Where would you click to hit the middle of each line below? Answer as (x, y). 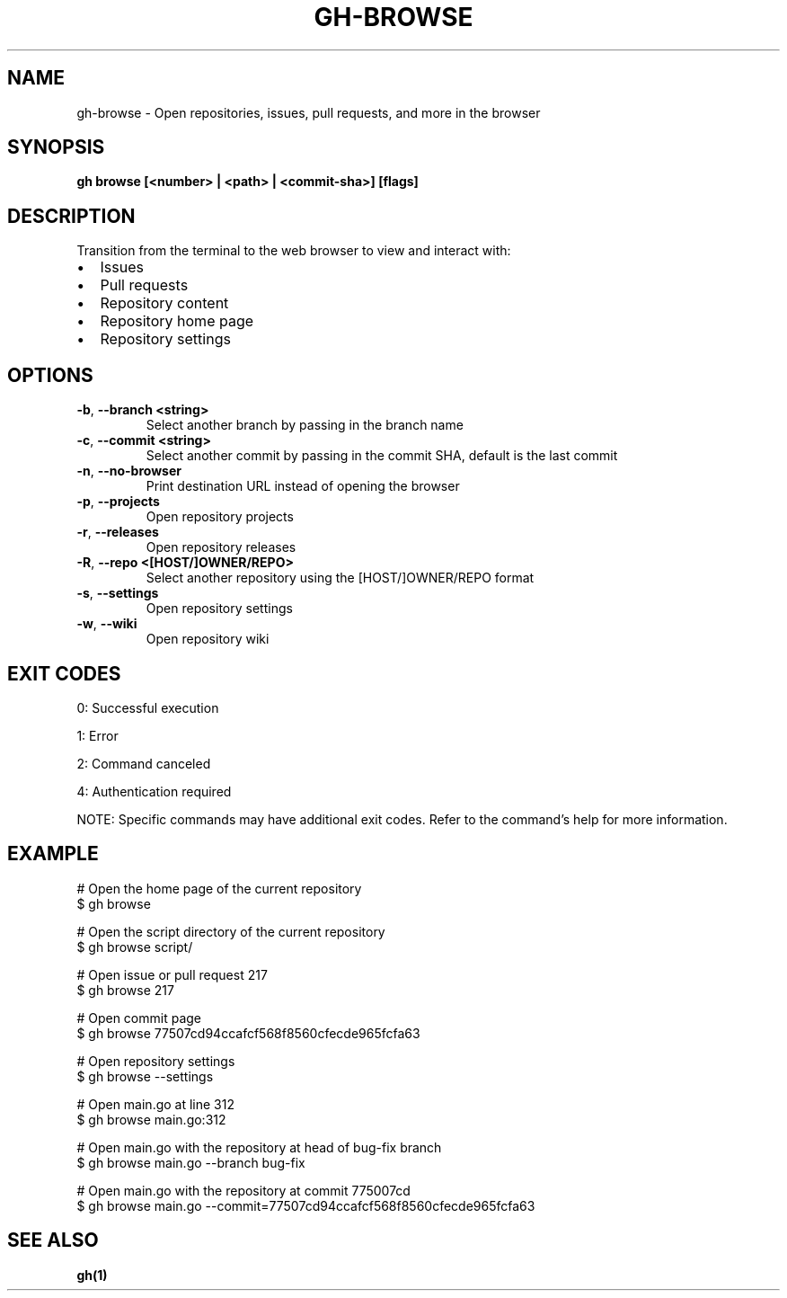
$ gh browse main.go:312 (151, 1119)
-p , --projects (118, 502)
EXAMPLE (53, 854)
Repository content (164, 303)
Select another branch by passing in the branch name (305, 425)
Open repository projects (220, 517)
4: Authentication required (154, 791)
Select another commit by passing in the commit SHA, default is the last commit (382, 456)
